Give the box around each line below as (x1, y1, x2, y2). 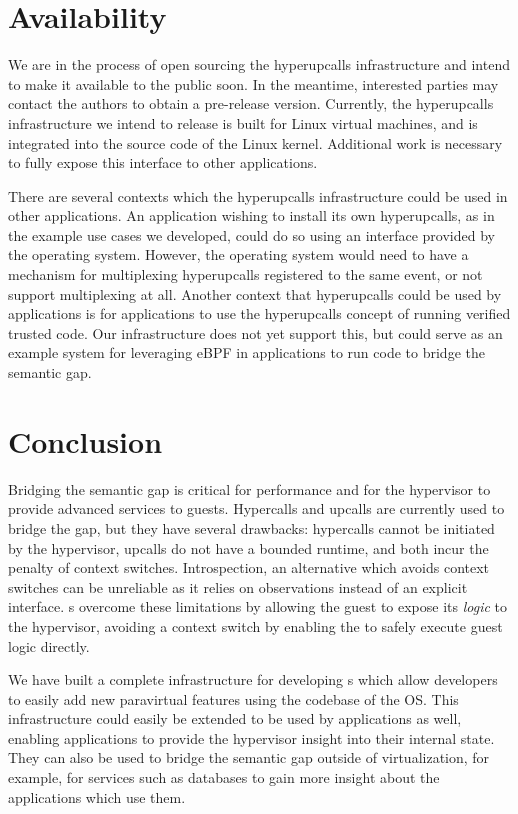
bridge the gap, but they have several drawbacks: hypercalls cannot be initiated (8, 517, 495, 538)
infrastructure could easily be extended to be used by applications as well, (8, 708, 462, 729)
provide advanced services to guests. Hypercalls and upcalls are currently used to (8, 498, 505, 519)
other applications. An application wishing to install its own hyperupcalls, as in (8, 205, 495, 226)
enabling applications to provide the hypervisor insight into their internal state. (8, 727, 495, 748)
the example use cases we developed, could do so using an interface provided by (8, 224, 495, 245)
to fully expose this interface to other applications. (8, 152, 318, 173)
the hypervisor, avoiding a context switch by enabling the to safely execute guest (8, 615, 503, 636)
